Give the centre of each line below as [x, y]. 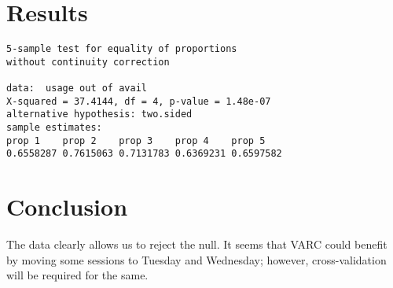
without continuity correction [88, 62]
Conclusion [67, 207]
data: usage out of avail [77, 89]
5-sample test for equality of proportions [122, 49]
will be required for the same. [77, 275]
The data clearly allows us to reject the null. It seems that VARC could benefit [197, 244]
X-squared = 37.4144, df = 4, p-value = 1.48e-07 [139, 101]
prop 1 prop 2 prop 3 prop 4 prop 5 [136, 140]
